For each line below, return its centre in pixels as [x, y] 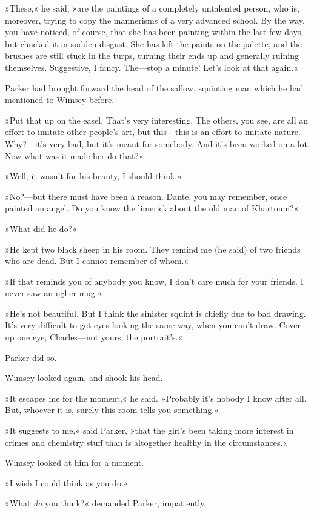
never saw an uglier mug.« [54, 293]
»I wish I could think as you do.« [67, 482]
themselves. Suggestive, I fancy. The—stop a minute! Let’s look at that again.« [152, 67]
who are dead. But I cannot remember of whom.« [97, 261]
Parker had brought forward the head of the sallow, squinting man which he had [154, 88]
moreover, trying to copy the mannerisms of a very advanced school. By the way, [155, 20]
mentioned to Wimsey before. [60, 100]
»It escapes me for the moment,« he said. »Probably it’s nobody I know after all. [156, 398]
